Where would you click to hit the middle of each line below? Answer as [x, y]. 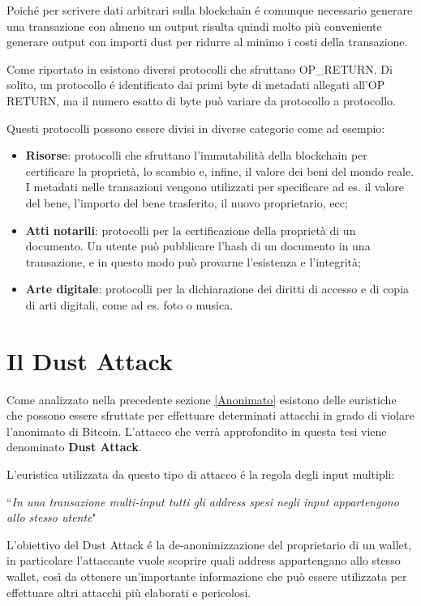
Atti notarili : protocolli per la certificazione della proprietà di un [191, 230]
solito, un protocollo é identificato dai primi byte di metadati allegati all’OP [196, 85]
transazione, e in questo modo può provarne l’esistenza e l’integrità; [193, 261]
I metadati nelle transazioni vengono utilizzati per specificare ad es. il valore [215, 187]
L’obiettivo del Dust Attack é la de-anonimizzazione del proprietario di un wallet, [209, 544]
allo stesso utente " [52, 517]
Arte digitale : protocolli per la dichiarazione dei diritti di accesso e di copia [217, 289]
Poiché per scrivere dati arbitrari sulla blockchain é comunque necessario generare [210, 10]
